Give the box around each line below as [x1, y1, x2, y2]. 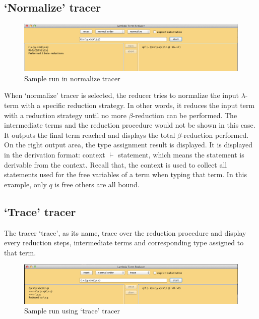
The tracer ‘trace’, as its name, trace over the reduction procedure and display [4, 227, 246, 238]
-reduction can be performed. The [133, 110, 237, 120]
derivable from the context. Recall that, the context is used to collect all [4, 159, 227, 170]
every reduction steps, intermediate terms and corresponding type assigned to [4, 237, 244, 248]
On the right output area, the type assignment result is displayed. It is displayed [4, 139, 252, 150]
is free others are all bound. [54, 179, 140, 189]
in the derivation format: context [4, 149, 105, 159]
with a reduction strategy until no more [4, 110, 126, 120]
